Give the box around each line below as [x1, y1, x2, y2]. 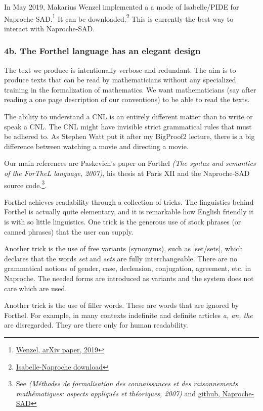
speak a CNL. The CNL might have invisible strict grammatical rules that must [4, 121, 252, 131]
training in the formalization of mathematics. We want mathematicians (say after [4, 84, 256, 95]
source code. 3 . [4, 178, 47, 190]
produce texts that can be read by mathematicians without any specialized [4, 74, 236, 85]
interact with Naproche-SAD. [4, 23, 95, 33]
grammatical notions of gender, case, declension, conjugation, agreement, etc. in [4, 263, 251, 273]
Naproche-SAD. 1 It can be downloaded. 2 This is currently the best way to [4, 12, 234, 24]
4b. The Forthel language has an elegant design [4, 44, 201, 57]
